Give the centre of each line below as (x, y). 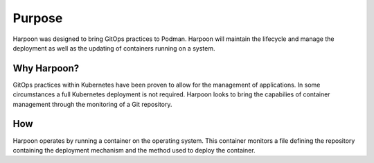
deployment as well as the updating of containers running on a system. (114, 48)
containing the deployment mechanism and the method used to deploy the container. (134, 150)
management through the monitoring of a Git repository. (92, 104)
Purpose (38, 18)
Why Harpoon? (46, 68)
